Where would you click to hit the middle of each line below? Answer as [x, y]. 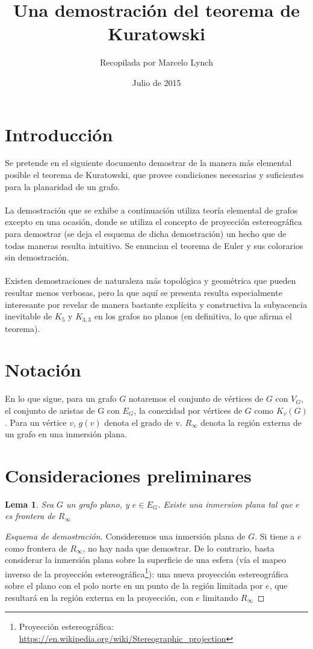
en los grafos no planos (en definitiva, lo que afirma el [193, 316]
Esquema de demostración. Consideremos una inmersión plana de [125, 536]
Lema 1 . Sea [29, 504]
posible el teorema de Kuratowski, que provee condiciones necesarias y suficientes [154, 175]
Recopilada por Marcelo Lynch [156, 62]
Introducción [59, 134]
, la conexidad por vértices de [188, 410]
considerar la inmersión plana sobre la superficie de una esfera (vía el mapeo [146, 560]
